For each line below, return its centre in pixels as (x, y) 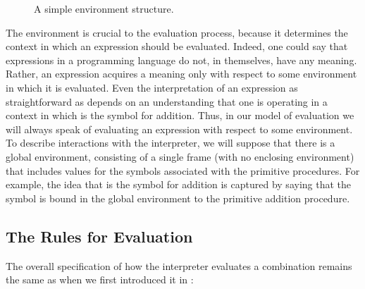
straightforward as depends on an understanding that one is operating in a (167, 101)
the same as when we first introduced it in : (100, 279)
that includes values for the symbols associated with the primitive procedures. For (183, 170)
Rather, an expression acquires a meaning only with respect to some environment (181, 74)
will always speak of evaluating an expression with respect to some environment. (179, 129)
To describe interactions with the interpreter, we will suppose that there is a (171, 143)
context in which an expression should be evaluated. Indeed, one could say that (177, 46)
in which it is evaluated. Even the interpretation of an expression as (152, 87)
